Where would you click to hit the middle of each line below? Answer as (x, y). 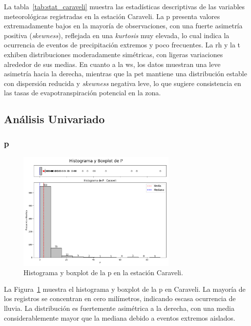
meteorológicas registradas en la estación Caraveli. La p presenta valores (112, 16)
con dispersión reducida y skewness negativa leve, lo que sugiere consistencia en (123, 83)
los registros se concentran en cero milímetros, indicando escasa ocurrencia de (120, 298)
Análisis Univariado (54, 119)
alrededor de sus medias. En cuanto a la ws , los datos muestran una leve (112, 64)
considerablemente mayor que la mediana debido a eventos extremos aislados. (120, 317)
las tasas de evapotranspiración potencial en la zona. (83, 93)
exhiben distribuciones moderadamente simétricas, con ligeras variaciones (114, 54)
